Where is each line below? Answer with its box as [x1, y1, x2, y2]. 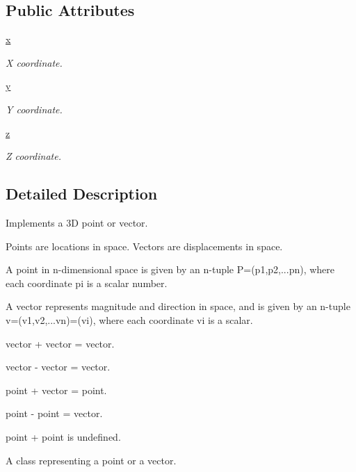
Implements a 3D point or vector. [6, 215, 148, 229]
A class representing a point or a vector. [6, 453, 177, 467]
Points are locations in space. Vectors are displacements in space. [6, 238, 283, 253]
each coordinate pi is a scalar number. [6, 275, 168, 290]
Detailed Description [6, 183, 158, 204]
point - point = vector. [6, 406, 103, 421]
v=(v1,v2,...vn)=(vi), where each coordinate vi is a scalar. [6, 312, 253, 327]
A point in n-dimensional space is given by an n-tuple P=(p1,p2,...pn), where [6, 262, 335, 277]
